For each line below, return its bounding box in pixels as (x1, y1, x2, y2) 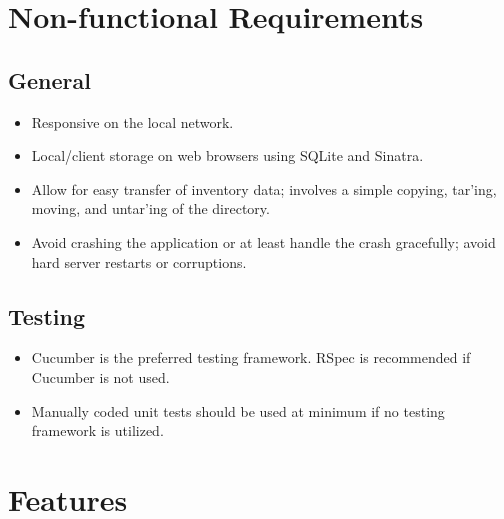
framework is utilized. (31, 420, 164, 441)
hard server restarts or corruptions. (31, 251, 247, 272)
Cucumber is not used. (31, 366, 170, 387)
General (8, 64, 91, 95)
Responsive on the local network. (31, 111, 234, 132)
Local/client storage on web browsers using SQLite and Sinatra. (31, 145, 424, 166)
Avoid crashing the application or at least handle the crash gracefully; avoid (31, 231, 496, 252)
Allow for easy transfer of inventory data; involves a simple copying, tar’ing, (31, 178, 497, 199)
